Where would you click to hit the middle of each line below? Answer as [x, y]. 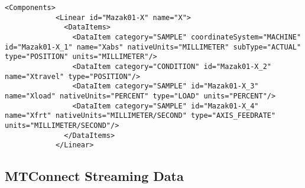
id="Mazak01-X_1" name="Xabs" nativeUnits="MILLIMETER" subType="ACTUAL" [153, 47]
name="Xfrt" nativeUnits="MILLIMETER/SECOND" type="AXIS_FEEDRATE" [140, 116]
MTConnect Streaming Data [94, 176]
